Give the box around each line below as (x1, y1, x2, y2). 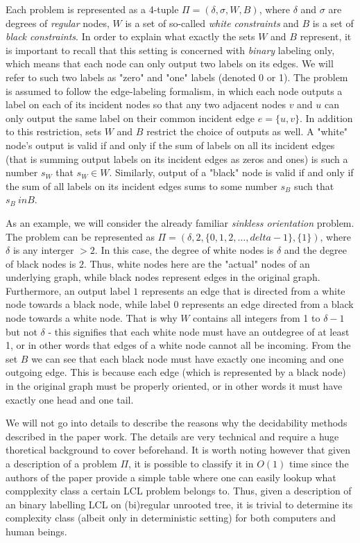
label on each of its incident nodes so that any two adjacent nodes (6, 97, 286, 112)
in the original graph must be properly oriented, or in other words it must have (6, 379, 343, 393)
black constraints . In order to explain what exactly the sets (6, 29, 255, 44)
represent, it (300, 29, 352, 44)
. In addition (299, 110, 353, 125)
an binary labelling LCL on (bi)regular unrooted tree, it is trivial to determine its (6, 497, 353, 511)
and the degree (284, 243, 348, 257)
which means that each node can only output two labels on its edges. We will (6, 56, 334, 71)
